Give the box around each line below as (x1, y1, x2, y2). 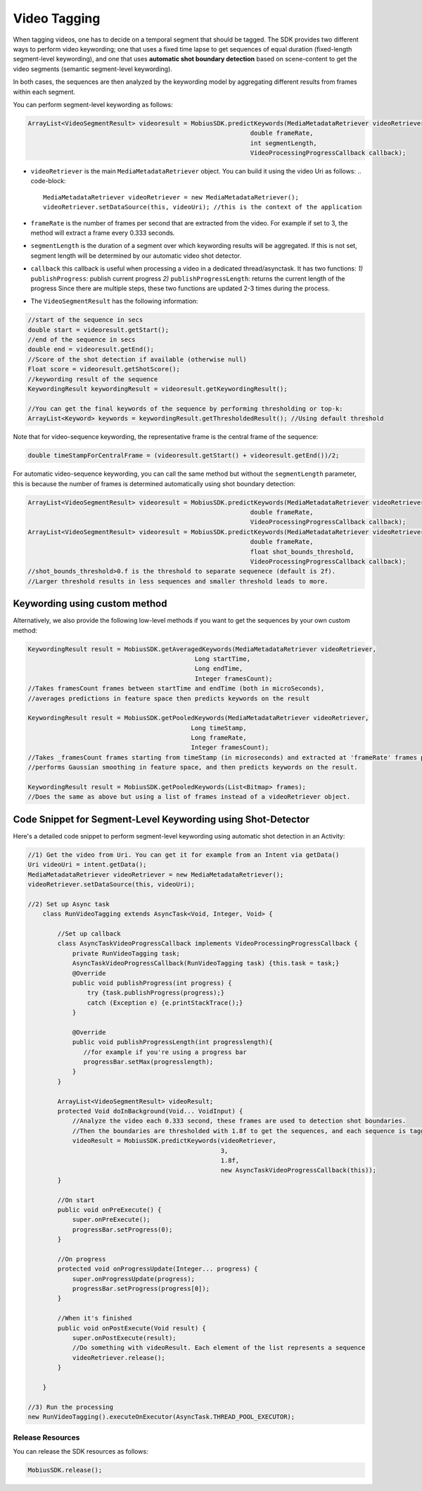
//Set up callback (57, 930, 121, 938)
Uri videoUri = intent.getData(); (27, 860, 147, 869)
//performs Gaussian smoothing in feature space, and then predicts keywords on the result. (27, 763, 358, 772)
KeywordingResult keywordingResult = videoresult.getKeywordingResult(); (27, 385, 288, 393)
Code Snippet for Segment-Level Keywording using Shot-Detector (13, 813, 309, 825)
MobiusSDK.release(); (27, 1466, 103, 1474)
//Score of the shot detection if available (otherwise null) (27, 355, 247, 363)
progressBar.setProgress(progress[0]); (72, 1285, 210, 1293)
